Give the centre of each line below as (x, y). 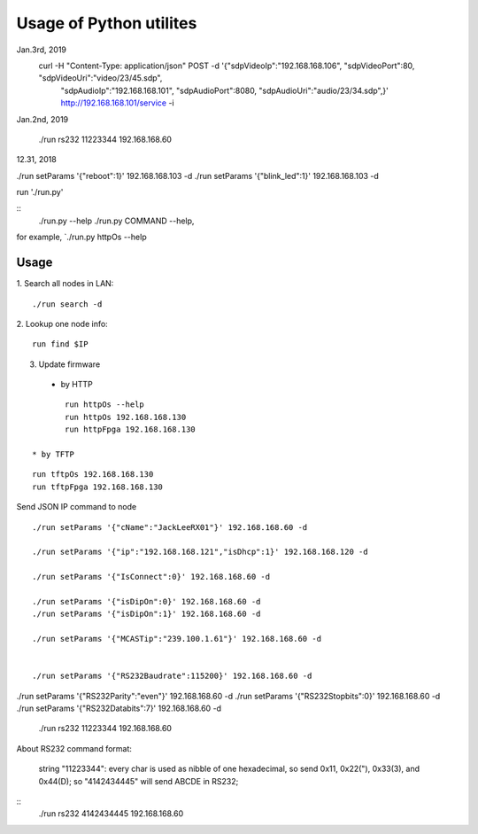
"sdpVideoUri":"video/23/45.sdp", (100, 78)
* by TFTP (53, 455)
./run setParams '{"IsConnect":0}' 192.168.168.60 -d (151, 577)
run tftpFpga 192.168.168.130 (98, 487)
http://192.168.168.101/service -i (117, 103)
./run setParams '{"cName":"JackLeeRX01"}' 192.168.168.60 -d (170, 527)
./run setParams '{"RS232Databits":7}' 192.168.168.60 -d (119, 708)
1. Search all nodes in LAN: (65, 284)
